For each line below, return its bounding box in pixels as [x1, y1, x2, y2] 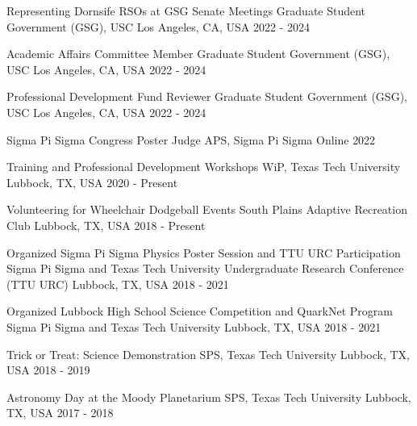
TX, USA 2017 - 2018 [6, 404, 114, 421]
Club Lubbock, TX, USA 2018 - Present [6, 216, 206, 233]
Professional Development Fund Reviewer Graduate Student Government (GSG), [6, 88, 407, 105]
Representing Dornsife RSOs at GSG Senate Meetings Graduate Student [6, 2, 366, 19]
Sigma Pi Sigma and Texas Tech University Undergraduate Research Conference [6, 260, 404, 277]
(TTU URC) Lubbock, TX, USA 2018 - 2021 [6, 275, 229, 292]
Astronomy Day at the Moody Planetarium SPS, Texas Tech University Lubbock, [6, 388, 411, 405]
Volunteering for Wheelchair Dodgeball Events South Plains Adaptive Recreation [6, 201, 407, 218]
